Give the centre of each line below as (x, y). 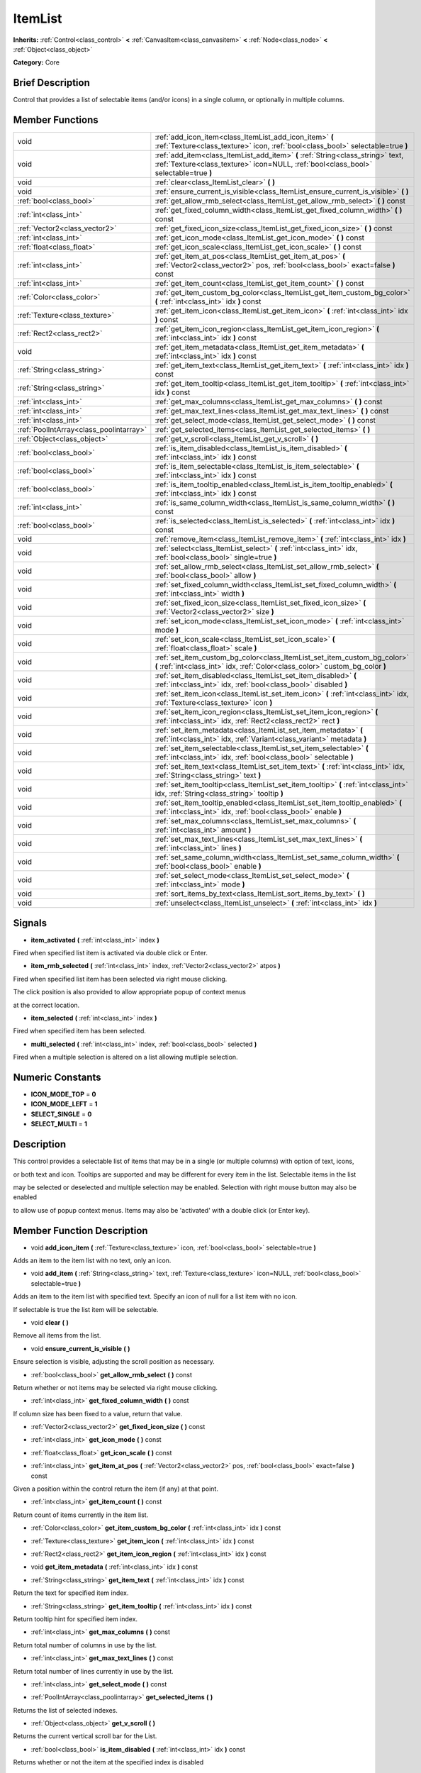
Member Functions (56, 120)
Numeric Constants (57, 1077)
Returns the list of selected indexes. (66, 1710)
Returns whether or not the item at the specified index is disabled (108, 1762)
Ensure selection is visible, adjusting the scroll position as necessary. (114, 1362)
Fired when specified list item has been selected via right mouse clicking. (120, 979)
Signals (30, 923)
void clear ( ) (50, 1322)
